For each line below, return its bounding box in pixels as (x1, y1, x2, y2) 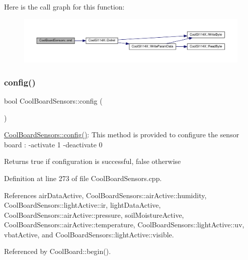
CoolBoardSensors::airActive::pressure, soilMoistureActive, (4, 209, 184, 220)
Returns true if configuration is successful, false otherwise (4, 156, 181, 166)
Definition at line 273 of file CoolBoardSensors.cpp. (4, 172, 162, 183)
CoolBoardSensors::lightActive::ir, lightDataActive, (4, 200, 161, 210)
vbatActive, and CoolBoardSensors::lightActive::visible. (4, 229, 174, 239)
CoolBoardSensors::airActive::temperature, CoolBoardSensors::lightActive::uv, (4, 219, 244, 230)
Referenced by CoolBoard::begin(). (4, 246, 111, 256)
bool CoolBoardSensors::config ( (4, 95, 103, 106)
